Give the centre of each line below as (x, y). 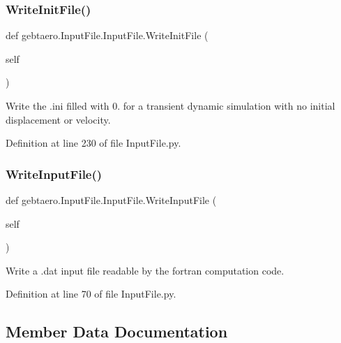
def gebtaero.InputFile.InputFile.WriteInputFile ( (111, 200)
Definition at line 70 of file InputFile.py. (91, 294)
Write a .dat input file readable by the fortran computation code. (145, 270)
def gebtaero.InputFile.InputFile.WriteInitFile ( (107, 35)
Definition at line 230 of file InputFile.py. (93, 143)
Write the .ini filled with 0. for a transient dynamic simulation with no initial (170, 105)
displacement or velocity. (58, 119)
